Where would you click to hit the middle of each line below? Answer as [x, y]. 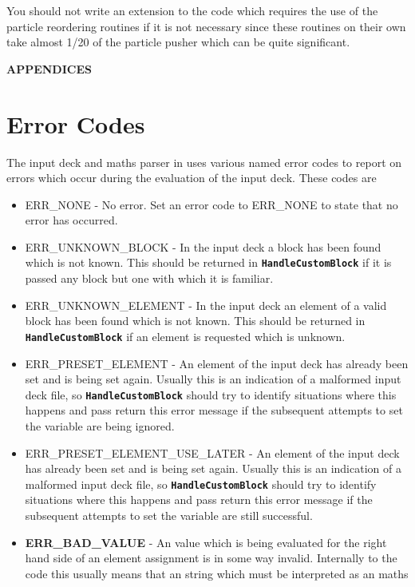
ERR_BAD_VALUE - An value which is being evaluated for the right [206, 542]
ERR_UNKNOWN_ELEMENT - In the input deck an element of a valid [206, 305]
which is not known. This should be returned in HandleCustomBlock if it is [208, 262]
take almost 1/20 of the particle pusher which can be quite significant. [178, 42]
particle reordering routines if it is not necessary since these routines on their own [206, 26]
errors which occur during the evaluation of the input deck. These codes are [192, 178]
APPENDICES [49, 68]
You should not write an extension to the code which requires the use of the [192, 10]
